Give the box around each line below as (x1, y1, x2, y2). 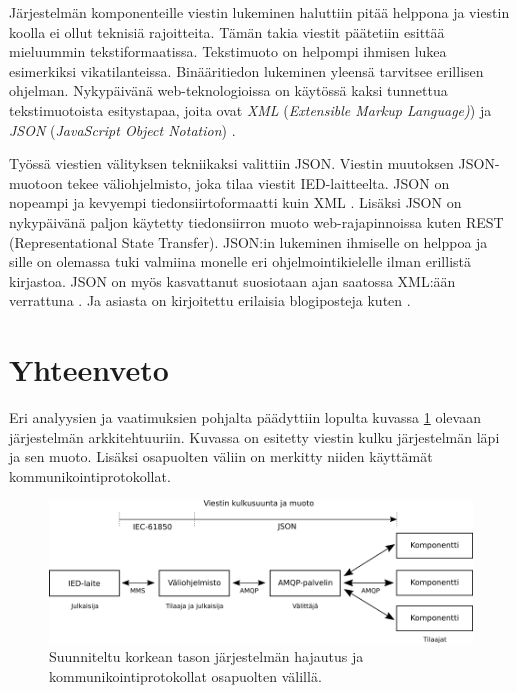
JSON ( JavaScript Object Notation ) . (9, 119, 236, 140)
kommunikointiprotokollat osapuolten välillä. (49, 665, 322, 686)
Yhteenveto (9, 349, 169, 390)
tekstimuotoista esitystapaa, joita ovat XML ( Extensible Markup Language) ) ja (9, 99, 492, 120)
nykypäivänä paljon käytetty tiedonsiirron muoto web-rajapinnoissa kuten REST (9, 211, 504, 232)
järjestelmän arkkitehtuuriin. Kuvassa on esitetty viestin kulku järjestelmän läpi (9, 426, 500, 447)
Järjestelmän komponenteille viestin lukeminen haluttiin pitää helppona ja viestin (9, 2, 510, 22)
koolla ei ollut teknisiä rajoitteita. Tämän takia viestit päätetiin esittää (9, 21, 445, 42)
